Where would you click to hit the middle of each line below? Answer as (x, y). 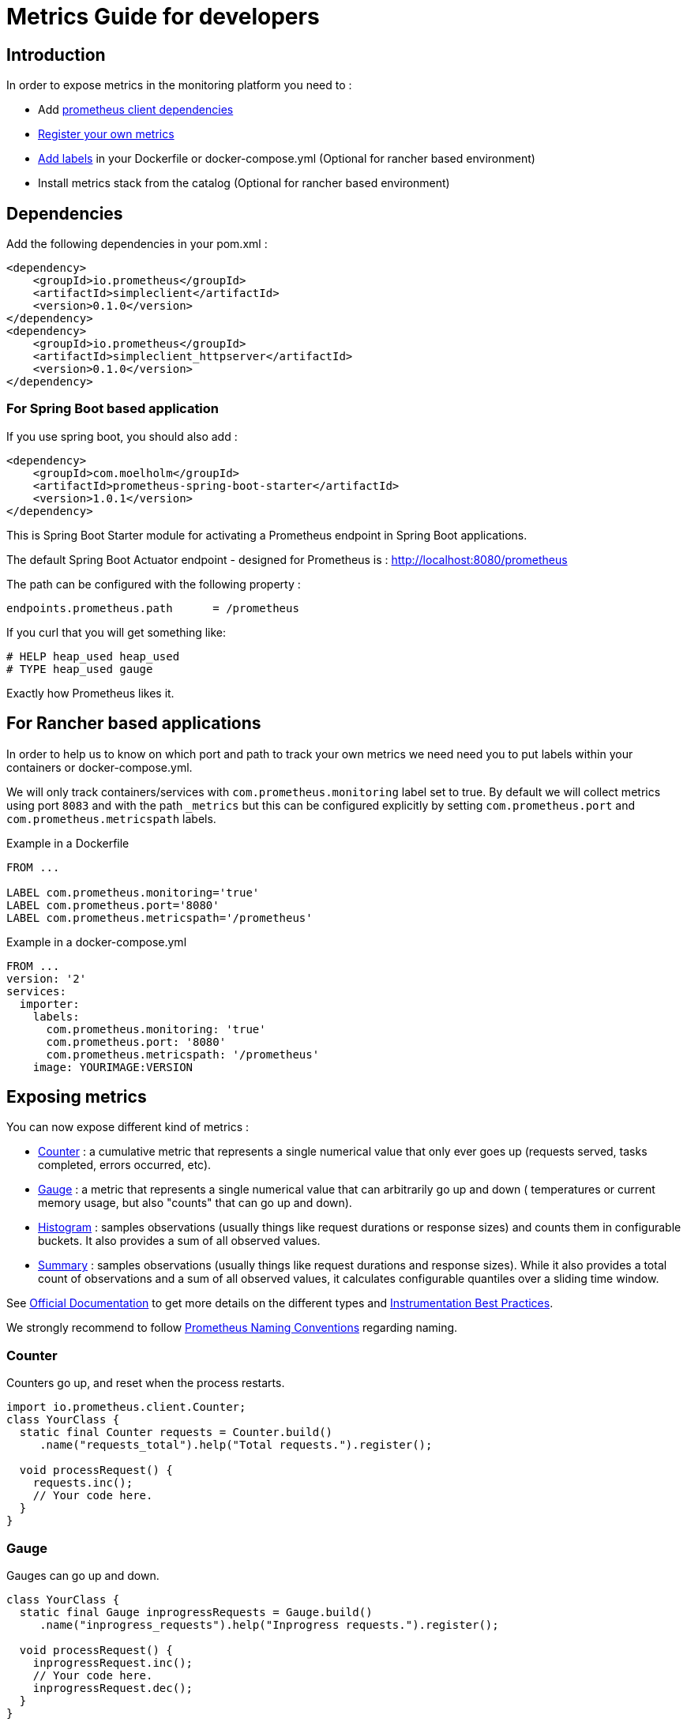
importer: (49, 1004)
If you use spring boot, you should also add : (122, 436)
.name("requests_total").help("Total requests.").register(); (236, 1445)
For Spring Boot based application (113, 409)
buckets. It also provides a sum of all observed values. (179, 1241)
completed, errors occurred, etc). (125, 1165)
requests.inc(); (83, 1483)
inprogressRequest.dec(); (113, 1688)
